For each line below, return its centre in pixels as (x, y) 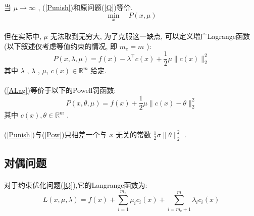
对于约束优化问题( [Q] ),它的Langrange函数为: (76, 185)
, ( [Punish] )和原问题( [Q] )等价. (85, 7)
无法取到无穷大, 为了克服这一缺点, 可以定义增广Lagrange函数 (150, 36)
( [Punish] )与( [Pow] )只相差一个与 (56, 134)
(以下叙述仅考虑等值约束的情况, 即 (61, 46)
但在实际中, (23, 36)
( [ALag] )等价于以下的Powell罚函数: (60, 90)
